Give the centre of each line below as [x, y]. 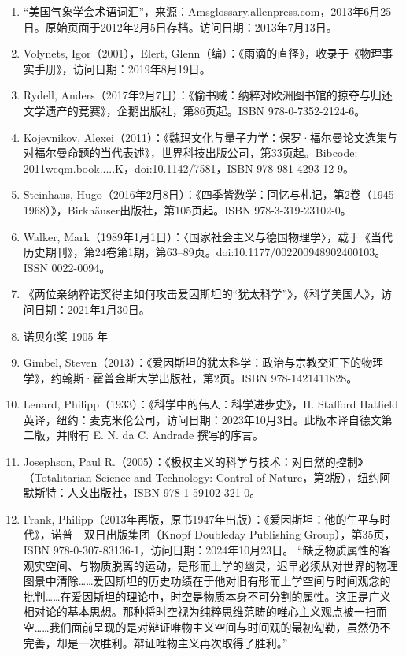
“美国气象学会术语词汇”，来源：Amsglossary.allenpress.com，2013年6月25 [207, 11]
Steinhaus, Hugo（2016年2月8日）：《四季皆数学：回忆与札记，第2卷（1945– [211, 194]
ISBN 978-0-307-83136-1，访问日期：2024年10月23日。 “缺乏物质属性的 [201, 550]
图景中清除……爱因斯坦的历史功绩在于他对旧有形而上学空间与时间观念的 [207, 581]
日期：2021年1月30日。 [92, 309]
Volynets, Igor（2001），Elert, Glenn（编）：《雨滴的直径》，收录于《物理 [203, 53]
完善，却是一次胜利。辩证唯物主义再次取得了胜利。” [155, 642]
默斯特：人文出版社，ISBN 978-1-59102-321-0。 [142, 492]
